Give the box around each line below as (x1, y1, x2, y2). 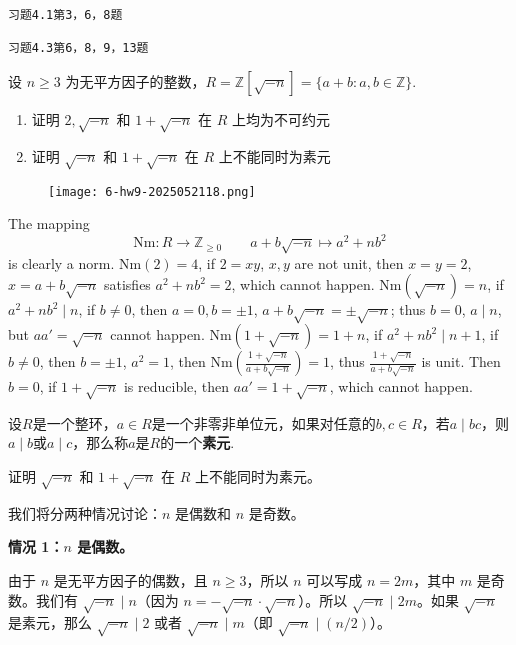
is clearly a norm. (8, 252, 115, 273)
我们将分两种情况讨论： (8, 502, 162, 523)
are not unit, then (294, 252, 404, 273)
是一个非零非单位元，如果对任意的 (151, 412, 376, 433)
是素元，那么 (8, 612, 92, 633)
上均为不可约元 (231, 108, 330, 129)
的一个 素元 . (160, 432, 235, 453)
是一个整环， (32, 412, 117, 433)
